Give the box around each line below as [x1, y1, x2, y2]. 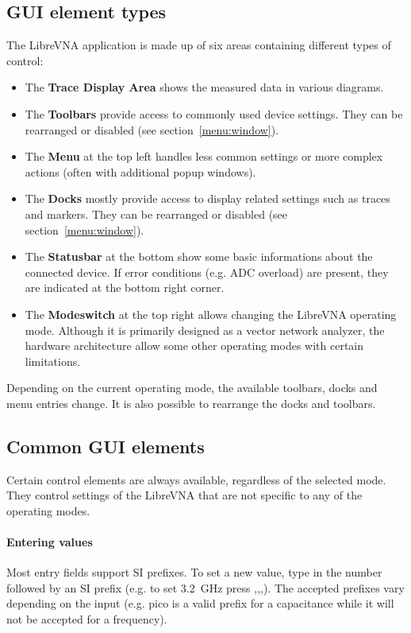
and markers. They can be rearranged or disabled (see [25, 205, 288, 222]
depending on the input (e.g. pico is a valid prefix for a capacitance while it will [6, 595, 394, 612]
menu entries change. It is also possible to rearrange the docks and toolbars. [6, 394, 376, 411]
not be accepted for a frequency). [6, 611, 167, 627]
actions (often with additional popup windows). [25, 163, 256, 180]
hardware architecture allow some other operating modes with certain [25, 337, 364, 354]
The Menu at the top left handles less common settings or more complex [25, 148, 383, 165]
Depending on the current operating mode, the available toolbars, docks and [6, 379, 378, 396]
